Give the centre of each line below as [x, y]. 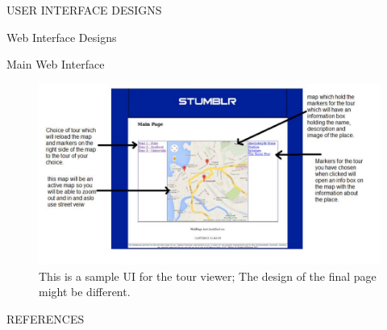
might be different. [85, 292]
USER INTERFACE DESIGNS [84, 10]
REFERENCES [46, 318]
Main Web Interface [56, 64]
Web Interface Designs [62, 37]
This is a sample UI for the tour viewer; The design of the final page [208, 276]
